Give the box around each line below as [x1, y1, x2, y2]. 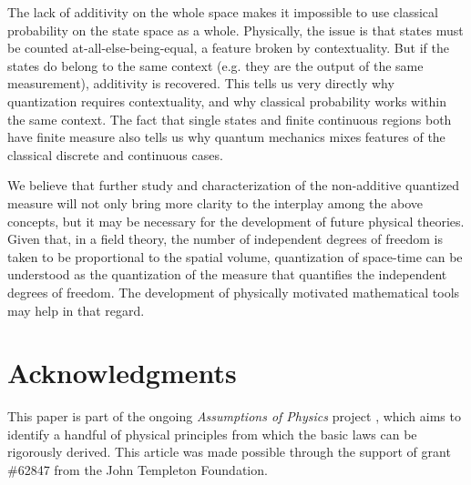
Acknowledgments [7, 354, 237, 391]
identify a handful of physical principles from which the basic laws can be [7, 424, 417, 443]
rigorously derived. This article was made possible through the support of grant [7, 442, 451, 461]
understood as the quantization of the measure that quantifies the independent [7, 265, 447, 284]
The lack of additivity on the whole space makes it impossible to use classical [7, 3, 438, 21]
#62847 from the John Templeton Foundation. [7, 460, 268, 479]
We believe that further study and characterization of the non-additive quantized [7, 176, 460, 195]
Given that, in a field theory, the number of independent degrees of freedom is [7, 229, 443, 248]
